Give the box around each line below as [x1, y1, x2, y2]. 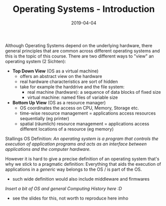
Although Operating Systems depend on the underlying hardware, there [5, 42, 153, 48]
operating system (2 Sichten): [5, 58, 66, 64]
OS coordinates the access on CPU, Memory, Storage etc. [19, 105, 139, 111]
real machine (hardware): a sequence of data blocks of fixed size [27, 89, 161, 95]
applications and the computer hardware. [5, 146, 91, 152]
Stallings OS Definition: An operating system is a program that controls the [5, 136, 159, 141]
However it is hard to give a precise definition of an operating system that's [5, 155, 160, 162]
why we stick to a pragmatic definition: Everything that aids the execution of [5, 161, 161, 167]
